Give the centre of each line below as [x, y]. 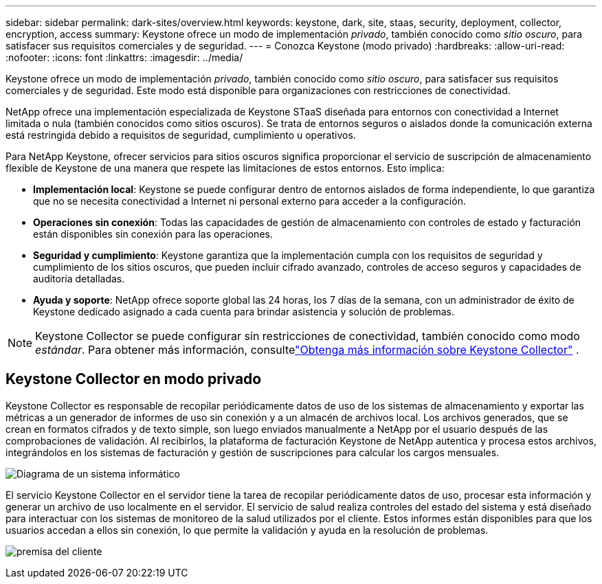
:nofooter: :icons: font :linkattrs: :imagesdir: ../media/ [124, 57]
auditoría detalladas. [79, 279]
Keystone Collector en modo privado [134, 379]
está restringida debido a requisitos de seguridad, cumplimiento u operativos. [181, 135]
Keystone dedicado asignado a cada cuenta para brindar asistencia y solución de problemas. [244, 312]
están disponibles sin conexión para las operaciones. [153, 234]
